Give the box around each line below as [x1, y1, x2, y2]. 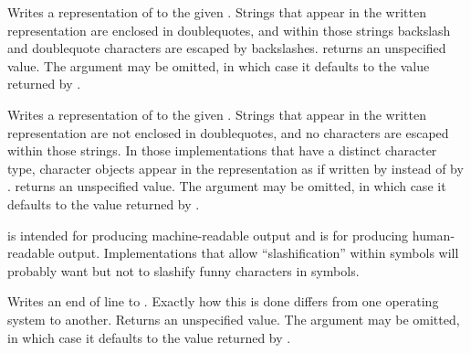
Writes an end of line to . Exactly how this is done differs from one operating [7, 292, 439, 311]
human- [412, 225, 455, 244]
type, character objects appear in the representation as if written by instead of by [7, 158, 464, 177]
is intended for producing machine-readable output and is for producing [7, 225, 409, 244]
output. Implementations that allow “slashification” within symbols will [58, 243, 459, 262]
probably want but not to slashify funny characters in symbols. [7, 261, 360, 280]
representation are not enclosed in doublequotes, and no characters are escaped [7, 123, 449, 142]
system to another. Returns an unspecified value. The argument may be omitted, [7, 309, 460, 328]
